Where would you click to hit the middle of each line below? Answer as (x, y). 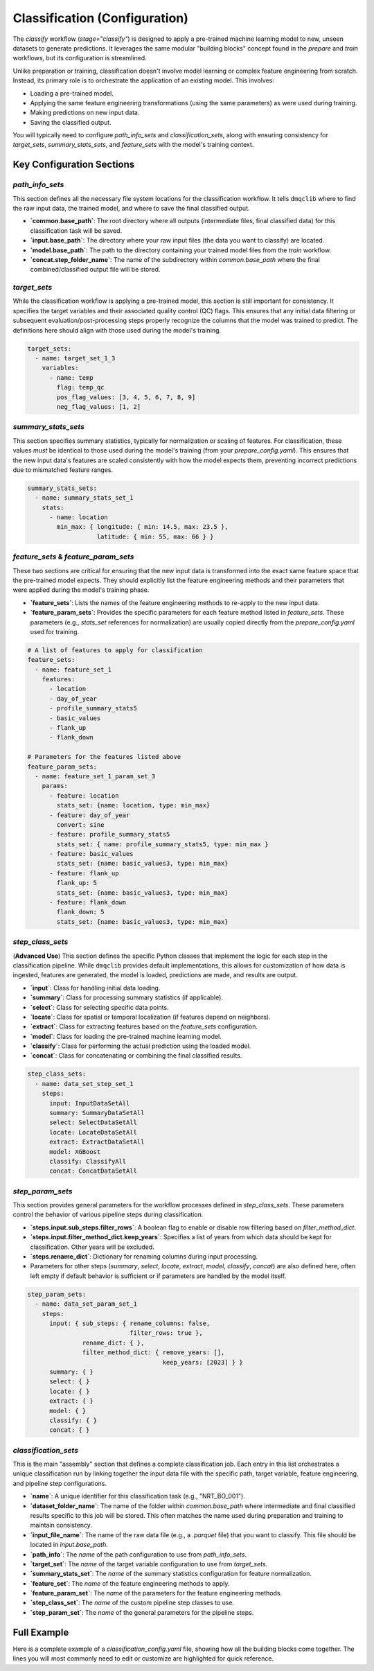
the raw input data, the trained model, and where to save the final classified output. (131, 208)
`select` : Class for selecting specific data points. (99, 1007)
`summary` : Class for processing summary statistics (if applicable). (126, 997)
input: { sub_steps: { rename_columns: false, (130, 1323)
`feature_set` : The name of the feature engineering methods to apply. (130, 1583)
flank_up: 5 (77, 883)
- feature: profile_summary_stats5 (110, 834)
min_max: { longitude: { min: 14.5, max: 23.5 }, (142, 527)
